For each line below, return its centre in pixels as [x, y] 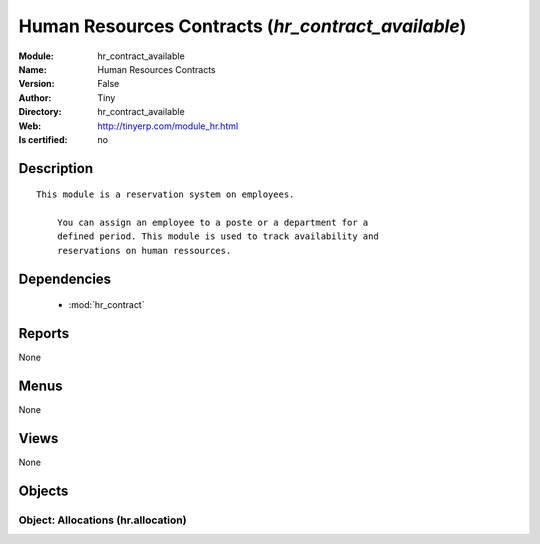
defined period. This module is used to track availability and [217, 236]
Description [56, 168]
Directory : [40, 112]
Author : [35, 97]
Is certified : [43, 139]
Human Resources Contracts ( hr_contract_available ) [242, 26]
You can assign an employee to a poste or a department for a [212, 223]
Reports [44, 333]
